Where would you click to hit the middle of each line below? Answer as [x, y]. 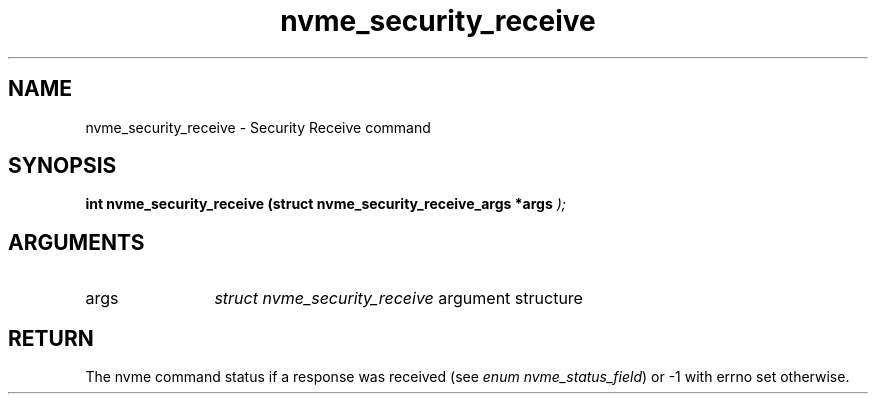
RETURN [51, 338]
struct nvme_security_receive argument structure [398, 298]
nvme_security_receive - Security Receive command [258, 127]
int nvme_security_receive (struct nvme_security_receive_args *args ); [325, 204]
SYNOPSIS [62, 166]
